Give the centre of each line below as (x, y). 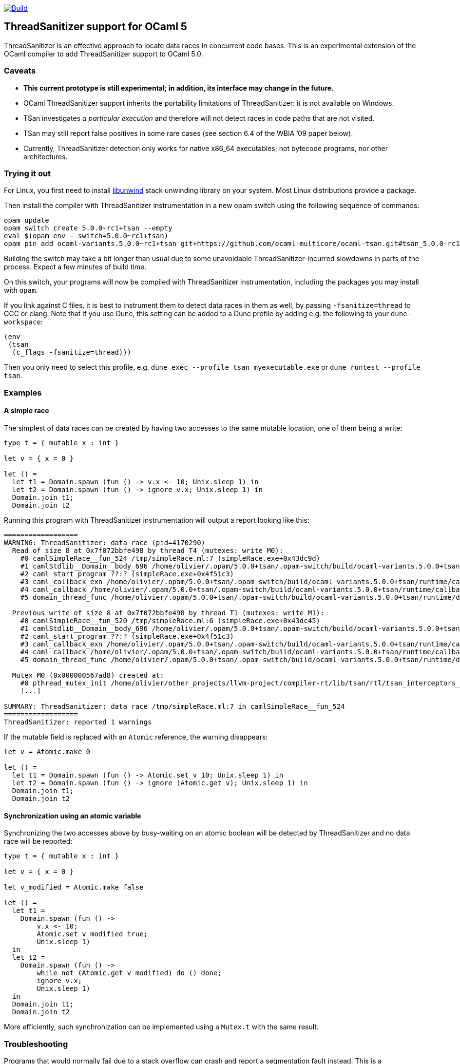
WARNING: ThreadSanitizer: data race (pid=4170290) (105, 542)
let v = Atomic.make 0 (47, 751)
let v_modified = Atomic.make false (74, 887)
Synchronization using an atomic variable (73, 816)
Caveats (20, 71)
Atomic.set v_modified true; (92, 934)
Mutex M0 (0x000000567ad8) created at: (88, 675)
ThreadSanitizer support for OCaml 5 (96, 27)
